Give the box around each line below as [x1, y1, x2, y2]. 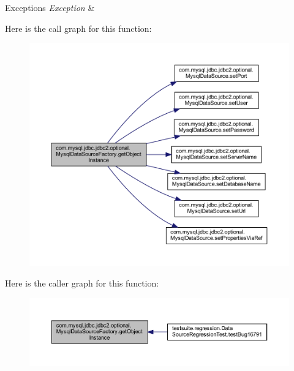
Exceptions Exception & [5, 1, 95, 13]
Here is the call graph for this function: [5, 21, 152, 34]
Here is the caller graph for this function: [5, 277, 159, 290]
